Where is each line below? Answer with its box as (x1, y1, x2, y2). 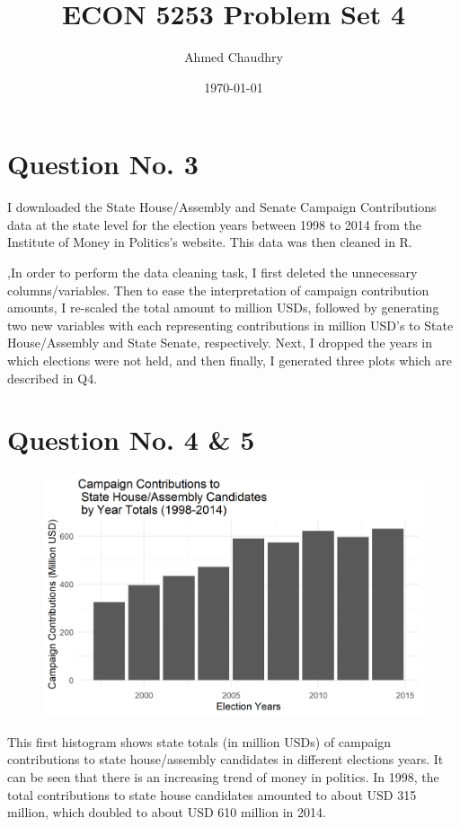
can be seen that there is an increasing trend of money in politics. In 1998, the (7, 767, 439, 786)
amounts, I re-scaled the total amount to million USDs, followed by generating (7, 298, 439, 317)
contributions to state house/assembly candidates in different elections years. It (7, 750, 444, 769)
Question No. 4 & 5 (7, 421, 255, 458)
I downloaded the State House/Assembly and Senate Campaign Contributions (7, 198, 437, 216)
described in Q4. (7, 368, 98, 387)
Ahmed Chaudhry (184, 48, 283, 66)
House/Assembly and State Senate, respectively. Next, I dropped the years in (7, 333, 432, 352)
